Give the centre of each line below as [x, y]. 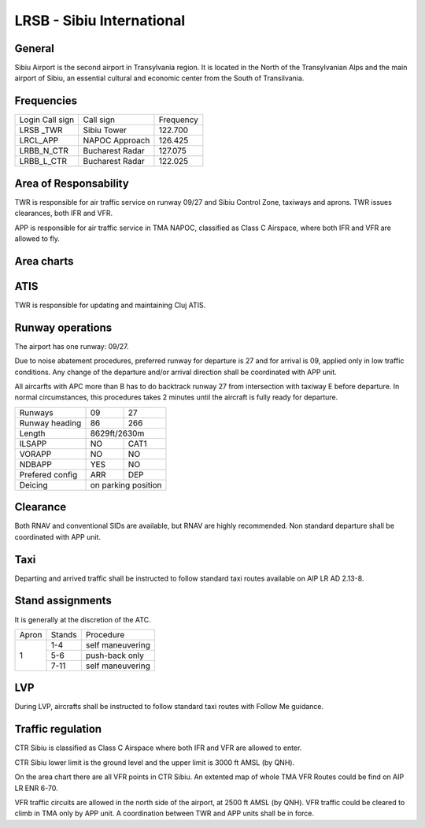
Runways [37, 412]
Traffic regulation [58, 729]
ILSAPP [33, 444]
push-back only [115, 655]
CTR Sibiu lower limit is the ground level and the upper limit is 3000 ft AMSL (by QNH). [155, 762]
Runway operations [63, 327]
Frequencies [46, 101]
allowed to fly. [37, 239]
